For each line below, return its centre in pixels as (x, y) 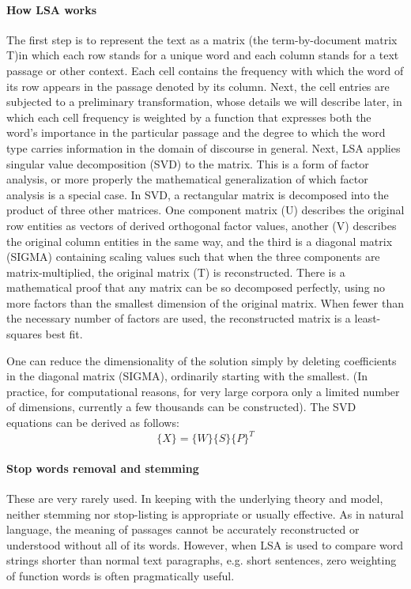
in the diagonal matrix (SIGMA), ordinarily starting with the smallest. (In (187, 376)
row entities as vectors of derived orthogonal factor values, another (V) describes (202, 225)
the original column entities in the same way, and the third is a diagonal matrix (200, 241)
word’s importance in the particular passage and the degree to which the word (196, 132)
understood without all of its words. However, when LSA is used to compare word (205, 544)
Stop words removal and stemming (103, 468)
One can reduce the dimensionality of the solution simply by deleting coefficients (202, 360)
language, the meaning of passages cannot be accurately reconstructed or (183, 529)
